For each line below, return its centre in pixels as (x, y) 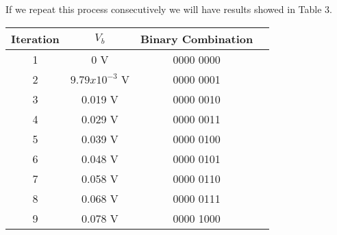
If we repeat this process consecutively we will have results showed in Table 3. (169, 9)
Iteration (35, 38)
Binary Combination (197, 38)
